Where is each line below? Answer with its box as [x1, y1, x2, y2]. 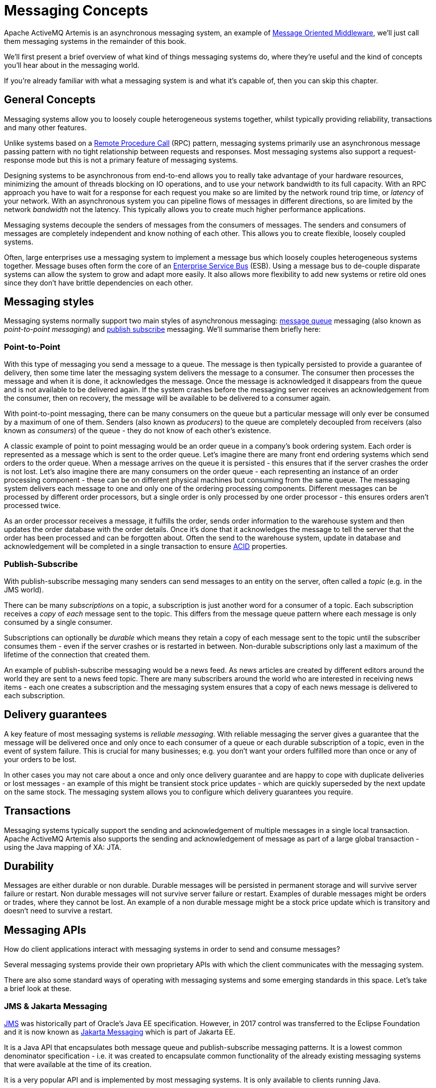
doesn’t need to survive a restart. [4, 906, 113, 915]
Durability [4, 860, 54, 873]
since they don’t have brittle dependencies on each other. [4, 278, 193, 287]
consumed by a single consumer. [4, 617, 113, 626]
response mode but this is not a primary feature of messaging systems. [4, 155, 238, 164]
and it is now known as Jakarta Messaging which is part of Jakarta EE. [4, 1028, 235, 1037]
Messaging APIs [4, 923, 87, 936]
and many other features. [4, 123, 87, 132]
